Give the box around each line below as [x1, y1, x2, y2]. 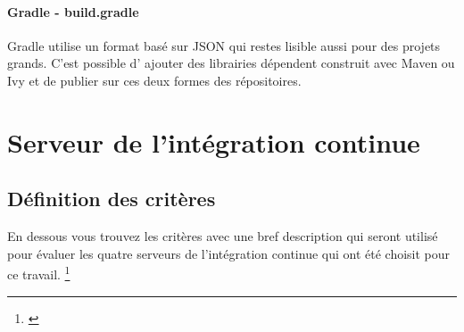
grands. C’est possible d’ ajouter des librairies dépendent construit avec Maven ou [7, 54, 455, 72]
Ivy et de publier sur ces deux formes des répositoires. [7, 71, 302, 89]
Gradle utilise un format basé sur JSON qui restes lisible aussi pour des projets [7, 36, 441, 54]
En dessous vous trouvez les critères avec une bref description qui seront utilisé [7, 227, 438, 245]
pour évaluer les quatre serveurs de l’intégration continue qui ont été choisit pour [7, 244, 451, 262]
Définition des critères [7, 185, 216, 212]
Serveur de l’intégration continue [7, 123, 420, 160]
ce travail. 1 [7, 262, 70, 283]
